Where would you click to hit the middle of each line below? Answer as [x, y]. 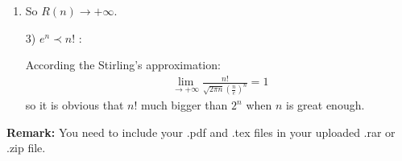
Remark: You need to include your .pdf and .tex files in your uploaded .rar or [201, 132]
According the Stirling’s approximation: [123, 65]
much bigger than [184, 105]
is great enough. [325, 105]
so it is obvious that [75, 105]
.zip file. [26, 148]
